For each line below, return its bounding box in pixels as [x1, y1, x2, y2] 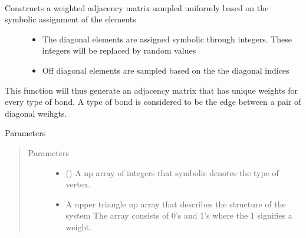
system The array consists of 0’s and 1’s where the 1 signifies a [65, 209, 292, 222]
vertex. [65, 178, 91, 190]
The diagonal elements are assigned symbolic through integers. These [42, 32, 292, 45]
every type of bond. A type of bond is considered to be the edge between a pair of [5, 95, 301, 108]
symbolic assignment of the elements [5, 13, 136, 25]
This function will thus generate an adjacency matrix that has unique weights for [5, 84, 298, 96]
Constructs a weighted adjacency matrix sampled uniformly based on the [5, 1, 269, 14]
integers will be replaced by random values [42, 44, 196, 57]
